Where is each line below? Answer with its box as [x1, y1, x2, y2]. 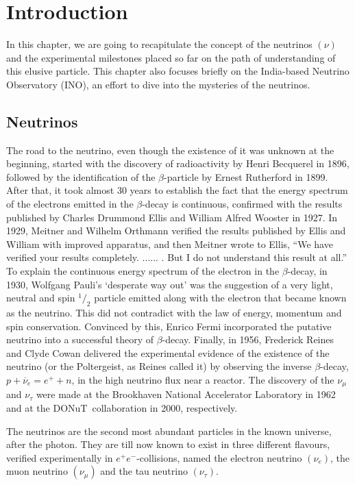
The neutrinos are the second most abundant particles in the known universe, [6, 423, 332, 438]
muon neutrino [6, 464, 68, 478]
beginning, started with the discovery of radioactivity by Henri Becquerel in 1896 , [6, 156, 350, 171]
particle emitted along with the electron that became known [94, 290, 347, 305]
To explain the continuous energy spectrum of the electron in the [6, 264, 280, 278]
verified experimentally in [6, 450, 113, 464]
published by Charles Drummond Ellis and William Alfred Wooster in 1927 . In [6, 210, 338, 224]
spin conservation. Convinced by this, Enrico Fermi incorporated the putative [6, 319, 332, 333]
